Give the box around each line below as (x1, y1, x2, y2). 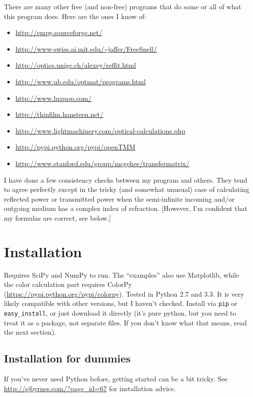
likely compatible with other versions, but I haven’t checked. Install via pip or (4, 298, 237, 308)
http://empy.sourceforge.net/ (15, 27, 102, 38)
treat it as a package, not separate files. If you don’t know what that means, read (4, 317, 247, 327)
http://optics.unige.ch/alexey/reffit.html (15, 60, 136, 70)
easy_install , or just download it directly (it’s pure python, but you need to (4, 308, 236, 318)
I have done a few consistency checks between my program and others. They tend (4, 174, 248, 185)
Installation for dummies (4, 351, 131, 366)
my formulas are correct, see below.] (4, 212, 111, 223)
